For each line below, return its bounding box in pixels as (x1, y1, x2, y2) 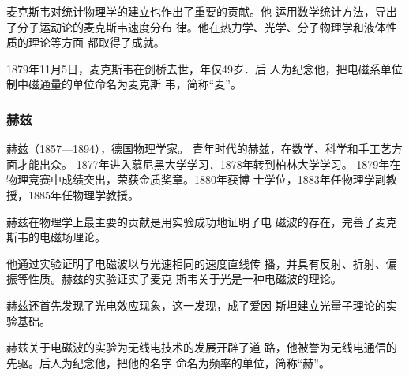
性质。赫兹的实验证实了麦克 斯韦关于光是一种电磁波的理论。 (28, 270, 342, 287)
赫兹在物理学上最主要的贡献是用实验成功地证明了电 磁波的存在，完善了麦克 (6, 213, 397, 229)
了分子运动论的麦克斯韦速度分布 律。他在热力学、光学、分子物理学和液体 (6, 18, 386, 35)
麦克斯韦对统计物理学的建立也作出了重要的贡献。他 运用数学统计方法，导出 (6, 3, 397, 19)
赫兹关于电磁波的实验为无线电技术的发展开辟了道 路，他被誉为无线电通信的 (6, 339, 397, 356)
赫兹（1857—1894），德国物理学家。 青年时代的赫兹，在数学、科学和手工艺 (6, 140, 392, 157)
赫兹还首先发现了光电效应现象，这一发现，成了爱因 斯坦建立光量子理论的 (6, 296, 386, 313)
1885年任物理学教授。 (28, 186, 139, 203)
